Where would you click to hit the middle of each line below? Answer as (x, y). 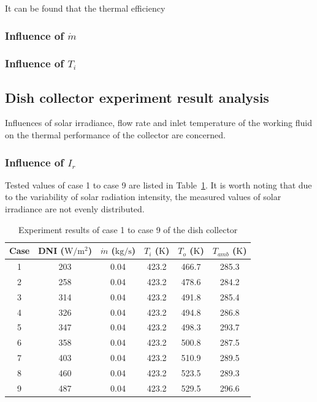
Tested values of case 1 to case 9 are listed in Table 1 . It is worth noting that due (158, 184)
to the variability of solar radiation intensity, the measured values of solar (143, 197)
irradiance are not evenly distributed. (75, 209)
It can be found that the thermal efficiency (85, 8)
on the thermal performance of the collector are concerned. (115, 135)
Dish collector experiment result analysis (137, 97)
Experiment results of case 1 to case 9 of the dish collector (128, 229)
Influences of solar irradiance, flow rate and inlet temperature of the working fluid (158, 123)
